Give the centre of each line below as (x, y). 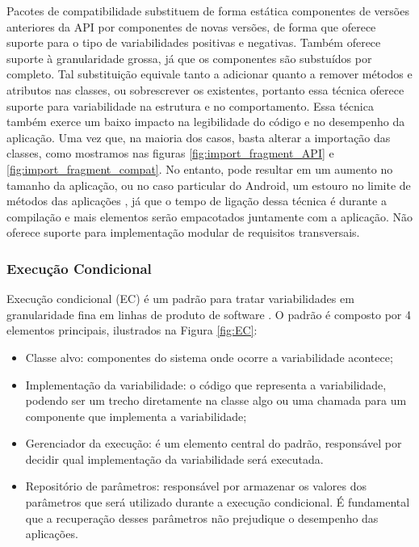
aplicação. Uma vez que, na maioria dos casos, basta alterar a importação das (199, 137)
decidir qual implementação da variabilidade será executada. (174, 459)
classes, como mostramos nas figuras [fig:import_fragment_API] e (170, 153)
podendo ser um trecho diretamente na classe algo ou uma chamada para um (216, 400)
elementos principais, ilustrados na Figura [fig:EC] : (132, 330)
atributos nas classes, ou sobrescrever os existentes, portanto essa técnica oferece (205, 89)
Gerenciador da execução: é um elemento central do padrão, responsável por (214, 443)
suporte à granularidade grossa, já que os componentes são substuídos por (189, 58)
